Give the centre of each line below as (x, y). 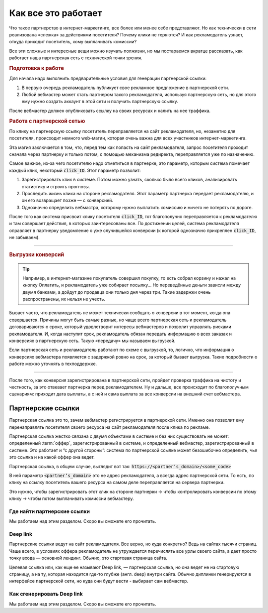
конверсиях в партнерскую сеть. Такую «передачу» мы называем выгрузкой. (92, 341)
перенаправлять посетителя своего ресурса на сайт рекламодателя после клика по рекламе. (110, 427)
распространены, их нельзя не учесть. (64, 299)
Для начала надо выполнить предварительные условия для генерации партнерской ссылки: (108, 78)
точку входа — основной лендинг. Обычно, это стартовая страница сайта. (88, 558)
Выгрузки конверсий (37, 254)
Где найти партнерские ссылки (50, 511)
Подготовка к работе (36, 68)
